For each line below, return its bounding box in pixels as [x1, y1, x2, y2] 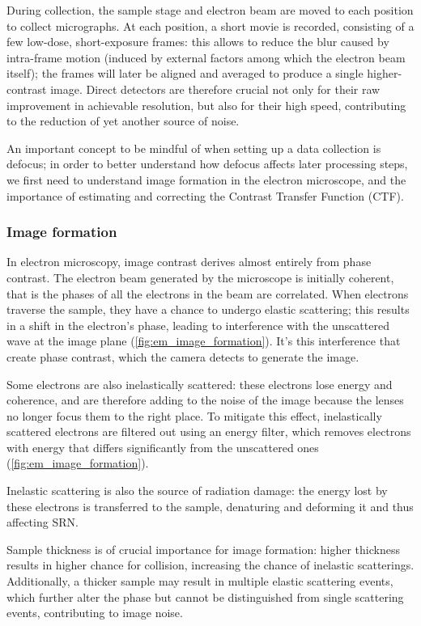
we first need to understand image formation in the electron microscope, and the [6, 171, 406, 188]
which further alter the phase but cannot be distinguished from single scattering [6, 588, 404, 605]
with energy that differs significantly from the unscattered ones [6, 438, 319, 455]
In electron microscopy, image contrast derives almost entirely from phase [6, 253, 372, 270]
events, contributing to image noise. [6, 604, 183, 621]
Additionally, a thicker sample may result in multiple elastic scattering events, [6, 573, 393, 590]
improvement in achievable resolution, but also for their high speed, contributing [6, 96, 406, 113]
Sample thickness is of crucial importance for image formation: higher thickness [6, 540, 400, 557]
